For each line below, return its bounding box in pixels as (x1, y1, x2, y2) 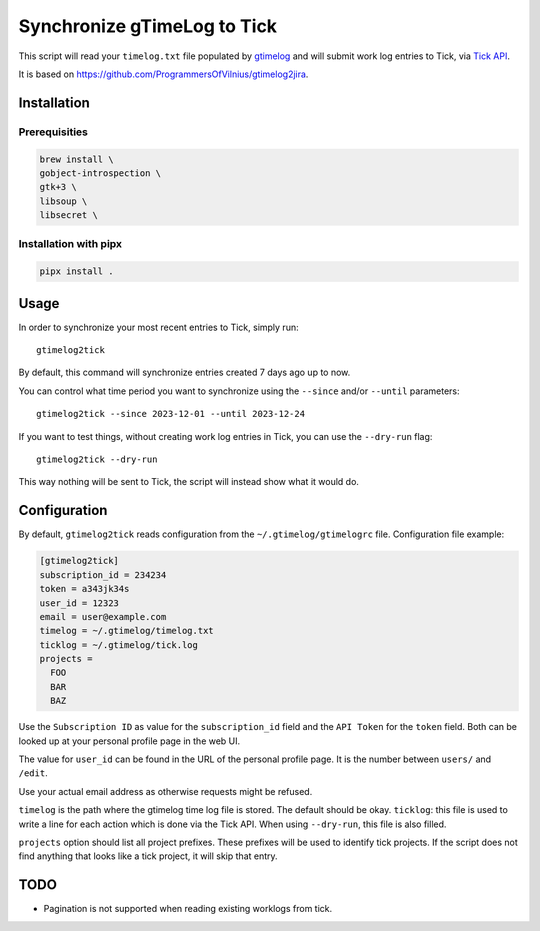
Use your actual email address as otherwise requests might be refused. (18, 785, 313, 797)
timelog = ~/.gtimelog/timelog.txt (39, 625, 214, 637)
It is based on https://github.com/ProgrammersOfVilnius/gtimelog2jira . (18, 68, 309, 80)
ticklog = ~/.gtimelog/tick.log (39, 639, 199, 650)
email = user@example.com (39, 611, 167, 622)
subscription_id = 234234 (39, 569, 167, 580)
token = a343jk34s (39, 583, 130, 595)
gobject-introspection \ (39, 167, 162, 179)
